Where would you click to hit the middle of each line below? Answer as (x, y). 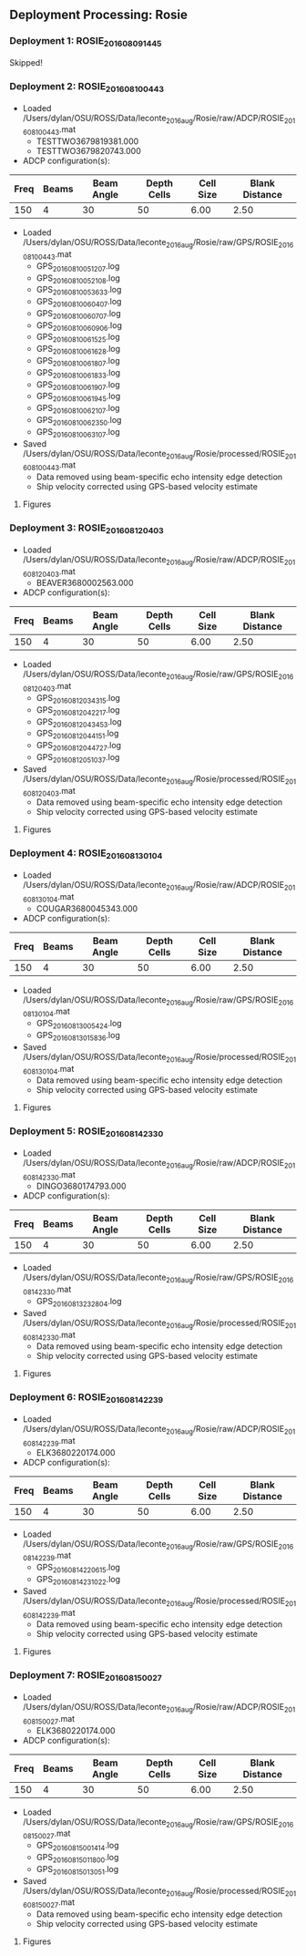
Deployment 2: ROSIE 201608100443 (87, 87)
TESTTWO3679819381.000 (87, 141)
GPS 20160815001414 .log (78, 1847)
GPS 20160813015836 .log (78, 1036)
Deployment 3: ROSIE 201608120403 (87, 529)
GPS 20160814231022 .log (78, 1580)
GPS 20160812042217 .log (78, 710)
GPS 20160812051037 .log (78, 758)
